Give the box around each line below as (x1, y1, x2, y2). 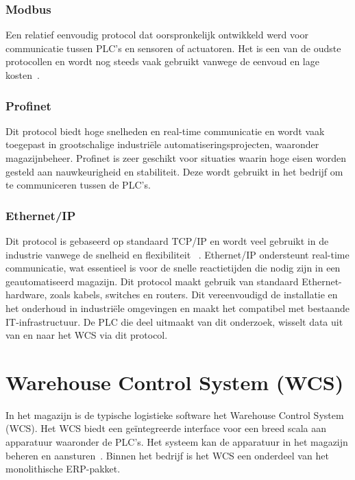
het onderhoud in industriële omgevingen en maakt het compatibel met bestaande (5, 300, 350, 315)
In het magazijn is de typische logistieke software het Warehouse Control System (5, 407, 344, 422)
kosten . (5, 68, 40, 82)
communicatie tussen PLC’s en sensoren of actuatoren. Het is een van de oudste (5, 40, 341, 55)
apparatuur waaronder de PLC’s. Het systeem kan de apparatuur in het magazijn (5, 435, 348, 449)
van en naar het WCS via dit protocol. (5, 328, 168, 342)
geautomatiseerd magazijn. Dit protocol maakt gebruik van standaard (5, 274, 299, 288)
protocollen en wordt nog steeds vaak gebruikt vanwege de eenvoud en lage (5, 54, 319, 69)
